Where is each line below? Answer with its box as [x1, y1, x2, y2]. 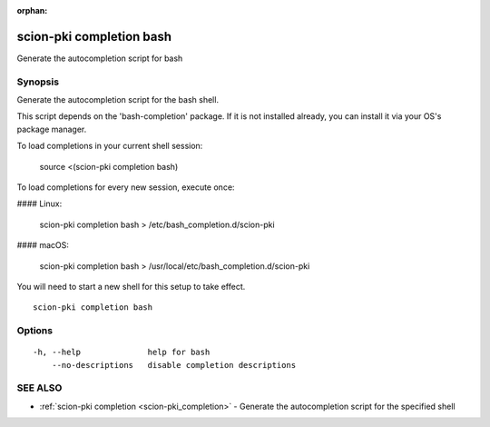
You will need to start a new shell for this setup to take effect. [16, 281, 246, 292]
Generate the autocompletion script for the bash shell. [16, 94, 220, 105]
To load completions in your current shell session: [16, 141, 203, 152]
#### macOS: [16, 240, 70, 251]
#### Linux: [16, 198, 63, 209]
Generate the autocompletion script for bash [16, 53, 183, 64]
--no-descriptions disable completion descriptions [51, 360, 297, 370]
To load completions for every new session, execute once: [16, 182, 235, 193]
